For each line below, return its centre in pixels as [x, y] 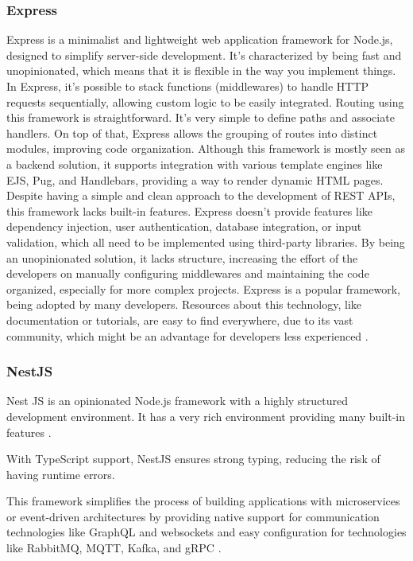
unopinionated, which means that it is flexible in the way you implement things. [201, 70]
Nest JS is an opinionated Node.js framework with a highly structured [178, 401]
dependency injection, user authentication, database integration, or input [184, 226]
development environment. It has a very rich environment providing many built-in [206, 416]
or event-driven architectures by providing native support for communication [193, 516]
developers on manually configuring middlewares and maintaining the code [188, 273]
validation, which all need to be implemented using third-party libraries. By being [206, 242]
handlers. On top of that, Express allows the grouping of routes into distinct [192, 132]
